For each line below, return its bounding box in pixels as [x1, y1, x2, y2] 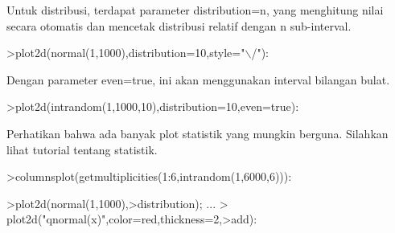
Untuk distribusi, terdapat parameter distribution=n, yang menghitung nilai [6, 2, 384, 18]
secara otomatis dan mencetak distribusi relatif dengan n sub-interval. [6, 17, 352, 34]
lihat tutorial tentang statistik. [6, 141, 158, 157]
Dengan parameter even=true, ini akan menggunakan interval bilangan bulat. [6, 71, 390, 88]
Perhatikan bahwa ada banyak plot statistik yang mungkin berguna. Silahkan [6, 125, 389, 141]
